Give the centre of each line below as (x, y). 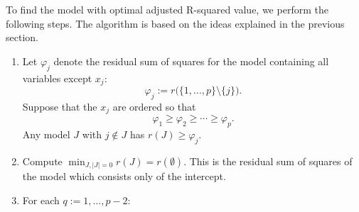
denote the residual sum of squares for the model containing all (191, 61)
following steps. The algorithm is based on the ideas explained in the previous (175, 23)
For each (41, 200)
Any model (46, 134)
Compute (42, 161)
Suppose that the (60, 106)
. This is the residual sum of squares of (268, 161)
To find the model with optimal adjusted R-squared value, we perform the (167, 9)
